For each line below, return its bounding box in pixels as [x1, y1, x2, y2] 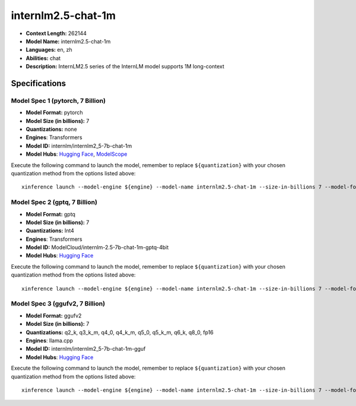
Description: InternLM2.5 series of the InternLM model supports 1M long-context [26, 63, 225, 70]
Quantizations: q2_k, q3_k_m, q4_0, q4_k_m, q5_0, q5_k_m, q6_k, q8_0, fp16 [26, 329, 214, 336]
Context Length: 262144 [26, 30, 87, 37]
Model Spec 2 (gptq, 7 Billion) [11, 198, 98, 206]
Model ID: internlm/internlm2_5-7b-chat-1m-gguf [26, 345, 146, 353]
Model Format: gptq [26, 210, 75, 218]
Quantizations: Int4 [26, 227, 74, 234]
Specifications [11, 78, 66, 89]
